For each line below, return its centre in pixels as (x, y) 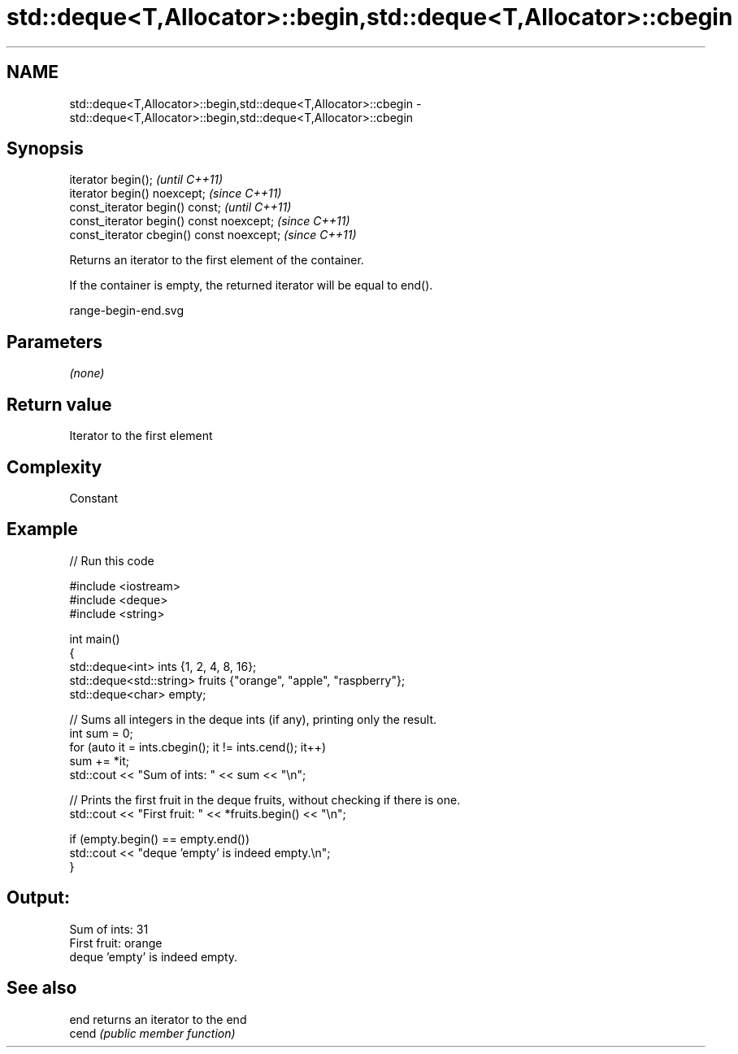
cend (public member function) (152, 1033)
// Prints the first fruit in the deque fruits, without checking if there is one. (265, 799)
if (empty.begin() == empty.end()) (160, 838)
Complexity (54, 467)
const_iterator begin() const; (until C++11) (180, 207)
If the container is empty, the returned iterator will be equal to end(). (251, 285)
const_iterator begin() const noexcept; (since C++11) (210, 221)
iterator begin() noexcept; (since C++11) (176, 194)
